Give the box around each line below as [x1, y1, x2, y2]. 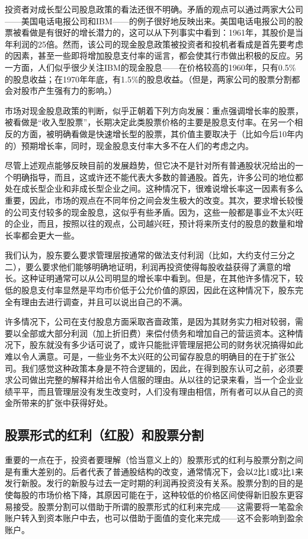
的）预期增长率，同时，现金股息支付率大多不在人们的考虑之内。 [5, 139, 254, 151]
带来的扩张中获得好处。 [21, 397, 113, 409]
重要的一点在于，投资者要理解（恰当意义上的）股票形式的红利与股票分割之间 [5, 454, 303, 466]
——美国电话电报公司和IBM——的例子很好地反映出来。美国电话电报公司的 [5, 14, 295, 27]
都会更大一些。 [21, 229, 79, 241]
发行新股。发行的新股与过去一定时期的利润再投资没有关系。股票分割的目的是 [5, 477, 303, 489]
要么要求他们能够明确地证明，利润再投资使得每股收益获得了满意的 [25, 260, 283, 272]
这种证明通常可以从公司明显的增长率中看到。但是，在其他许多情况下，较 [21, 272, 303, 284]
